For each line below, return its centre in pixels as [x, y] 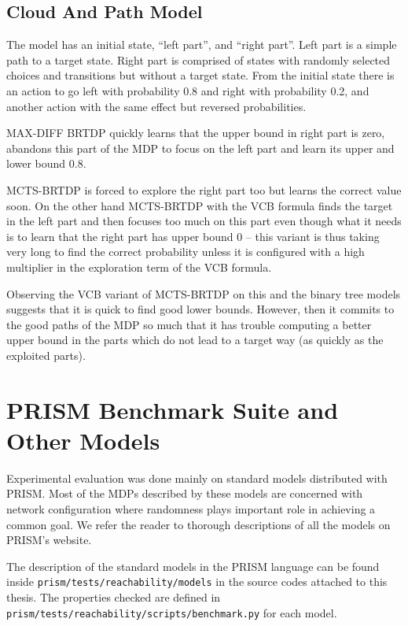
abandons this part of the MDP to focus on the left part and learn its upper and [200, 148]
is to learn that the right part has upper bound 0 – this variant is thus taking [193, 236]
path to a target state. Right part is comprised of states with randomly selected [198, 59]
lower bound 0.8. [46, 163]
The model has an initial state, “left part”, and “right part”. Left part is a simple [202, 44]
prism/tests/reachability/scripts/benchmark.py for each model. [172, 612]
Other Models [83, 440]
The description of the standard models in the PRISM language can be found [193, 566]
